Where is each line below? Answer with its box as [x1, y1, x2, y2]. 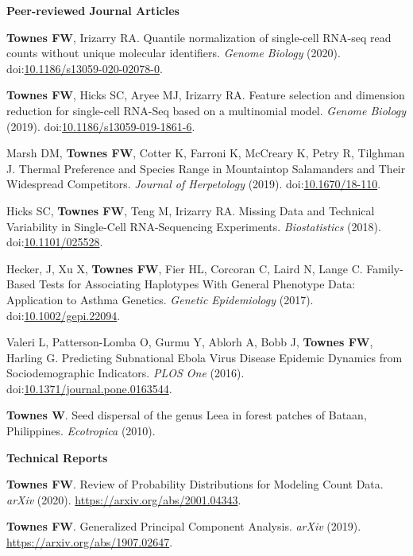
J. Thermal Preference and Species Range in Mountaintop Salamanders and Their [6, 160, 406, 176]
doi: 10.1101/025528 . [6, 234, 103, 250]
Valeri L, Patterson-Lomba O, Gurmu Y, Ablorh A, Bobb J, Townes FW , [6, 334, 373, 350]
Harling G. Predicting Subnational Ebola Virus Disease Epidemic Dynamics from [6, 349, 403, 365]
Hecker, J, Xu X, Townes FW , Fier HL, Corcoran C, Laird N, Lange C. [6, 260, 363, 276]
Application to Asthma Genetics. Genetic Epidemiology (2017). [6, 291, 314, 307]
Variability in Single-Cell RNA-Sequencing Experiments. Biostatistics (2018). [6, 218, 381, 234]
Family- [366, 260, 403, 276]
